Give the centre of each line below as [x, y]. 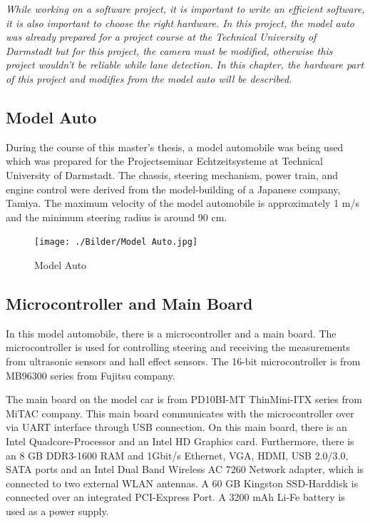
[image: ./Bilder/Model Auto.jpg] [116, 242]
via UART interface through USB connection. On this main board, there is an [176, 427]
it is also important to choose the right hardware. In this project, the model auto [180, 22]
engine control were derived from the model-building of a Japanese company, [173, 189]
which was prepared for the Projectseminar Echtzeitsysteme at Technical [164, 161]
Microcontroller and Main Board [129, 303]
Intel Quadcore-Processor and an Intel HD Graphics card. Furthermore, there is [180, 441]
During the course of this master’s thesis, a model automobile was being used [175, 147]
